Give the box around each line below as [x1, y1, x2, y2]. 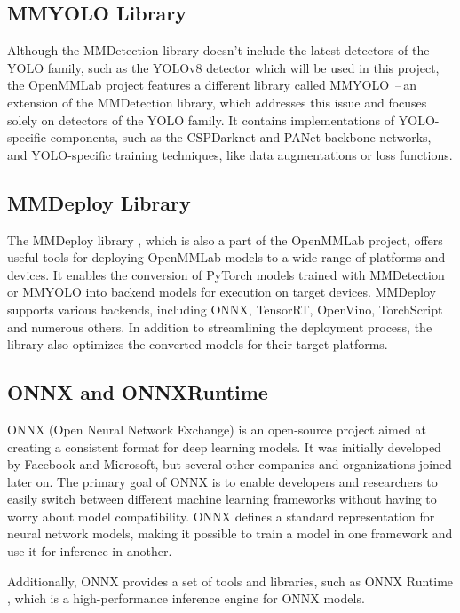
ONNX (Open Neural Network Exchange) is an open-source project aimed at [7, 419, 426, 438]
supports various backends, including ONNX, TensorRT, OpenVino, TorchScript [7, 299, 443, 318]
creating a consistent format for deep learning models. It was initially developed [7, 437, 441, 456]
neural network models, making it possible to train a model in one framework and [7, 524, 453, 543]
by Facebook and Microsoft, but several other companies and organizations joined [7, 455, 452, 474]
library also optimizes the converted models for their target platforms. [7, 335, 388, 354]
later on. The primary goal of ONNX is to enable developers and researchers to [7, 472, 438, 490]
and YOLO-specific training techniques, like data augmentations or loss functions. [7, 145, 453, 163]
